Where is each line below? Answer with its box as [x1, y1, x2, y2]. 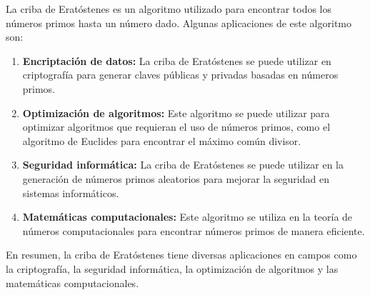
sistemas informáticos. [22, 185, 119, 200]
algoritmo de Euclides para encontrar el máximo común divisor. [22, 133, 301, 148]
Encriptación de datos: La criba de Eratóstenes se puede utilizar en [22, 53, 331, 68]
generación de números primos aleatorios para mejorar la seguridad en [22, 171, 329, 186]
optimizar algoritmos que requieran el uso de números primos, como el [22, 119, 331, 134]
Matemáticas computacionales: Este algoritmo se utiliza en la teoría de [22, 209, 353, 224]
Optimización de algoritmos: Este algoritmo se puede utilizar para [22, 105, 330, 120]
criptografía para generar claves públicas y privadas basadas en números [22, 67, 339, 82]
